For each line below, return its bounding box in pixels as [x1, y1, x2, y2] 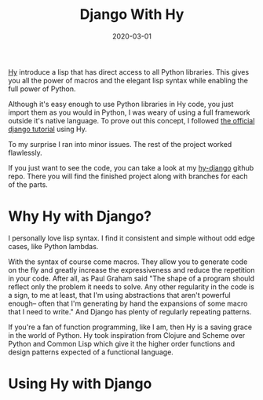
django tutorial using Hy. [8, 124, 88, 134]
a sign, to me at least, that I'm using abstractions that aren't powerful [8, 290, 231, 299]
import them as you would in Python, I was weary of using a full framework [8, 108, 250, 117]
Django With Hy [79, 6, 184, 24]
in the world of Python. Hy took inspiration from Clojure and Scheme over [8, 330, 246, 339]
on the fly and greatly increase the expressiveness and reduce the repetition [8, 265, 255, 274]
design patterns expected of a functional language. [8, 347, 174, 357]
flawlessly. [8, 148, 42, 157]
